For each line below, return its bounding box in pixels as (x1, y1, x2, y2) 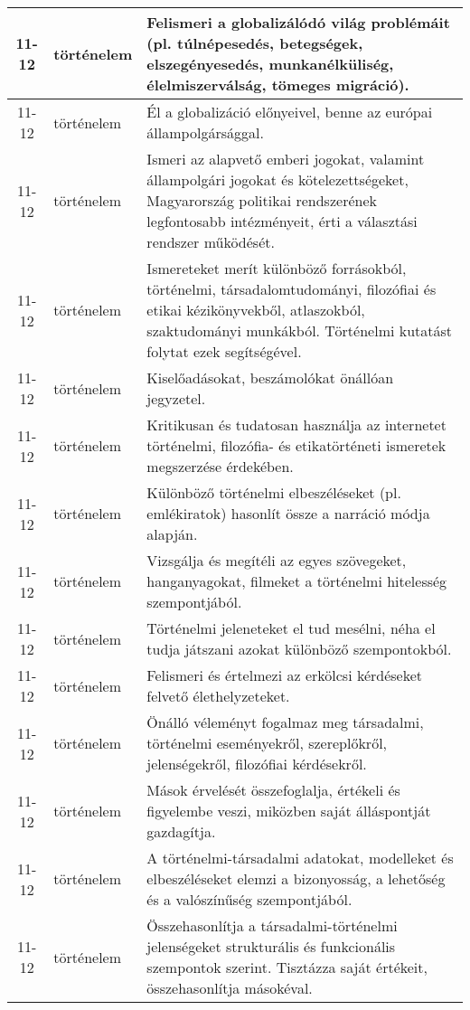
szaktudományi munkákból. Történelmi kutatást (146, 320, 453, 341)
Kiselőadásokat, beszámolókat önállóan (146, 367, 394, 388)
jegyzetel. (146, 388, 206, 409)
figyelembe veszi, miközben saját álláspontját (146, 800, 431, 821)
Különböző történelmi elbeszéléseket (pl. (146, 482, 401, 503)
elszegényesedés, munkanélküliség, (146, 53, 394, 74)
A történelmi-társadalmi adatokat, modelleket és (146, 847, 454, 868)
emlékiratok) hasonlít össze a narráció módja (146, 503, 430, 524)
